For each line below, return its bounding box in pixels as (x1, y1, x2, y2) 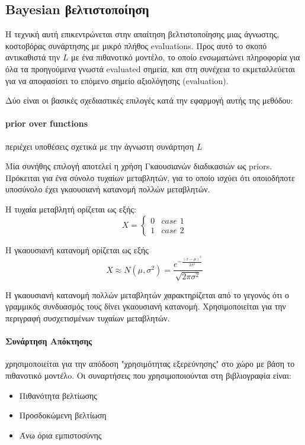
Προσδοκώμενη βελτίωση (19, 409, 107, 421)
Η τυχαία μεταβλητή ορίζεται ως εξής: (5, 202, 136, 215)
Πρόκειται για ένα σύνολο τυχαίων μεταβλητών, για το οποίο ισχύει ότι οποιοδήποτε (5, 171, 295, 183)
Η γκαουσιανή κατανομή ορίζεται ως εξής (5, 243, 149, 256)
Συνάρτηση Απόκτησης (5, 335, 92, 347)
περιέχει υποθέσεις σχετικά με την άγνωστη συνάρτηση (5, 140, 194, 152)
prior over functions (5, 117, 88, 130)
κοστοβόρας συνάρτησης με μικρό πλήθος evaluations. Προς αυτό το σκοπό (5, 39, 267, 51)
